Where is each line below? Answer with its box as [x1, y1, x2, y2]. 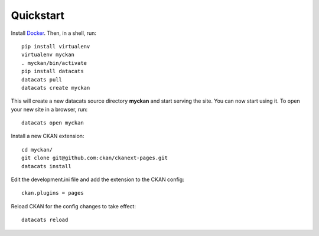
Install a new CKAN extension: [11, 133, 84, 140]
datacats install [21, 163, 71, 169]
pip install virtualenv [21, 43, 90, 50]
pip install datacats [21, 68, 84, 75]
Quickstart [11, 9, 65, 22]
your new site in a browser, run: [11, 106, 88, 113]
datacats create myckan [21, 84, 90, 91]
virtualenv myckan [21, 51, 75, 58]
